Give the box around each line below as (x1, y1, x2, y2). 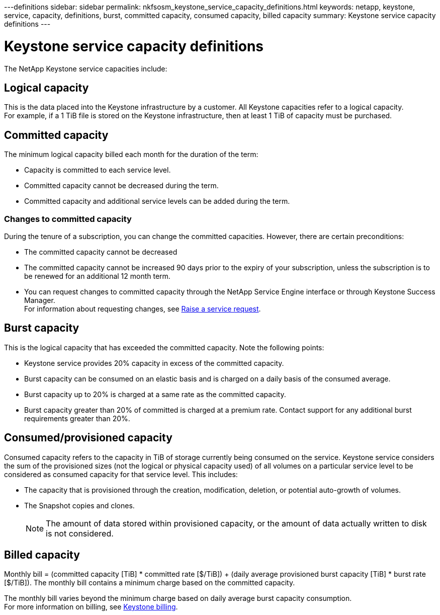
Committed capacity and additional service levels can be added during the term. (24, 197, 290, 206)
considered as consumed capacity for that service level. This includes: (4, 470, 238, 479)
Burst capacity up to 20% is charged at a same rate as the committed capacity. (24, 390, 286, 399)
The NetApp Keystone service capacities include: (4, 64, 167, 73)
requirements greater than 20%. (24, 414, 130, 423)
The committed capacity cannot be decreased (24, 247, 178, 256)
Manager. (24, 295, 55, 304)
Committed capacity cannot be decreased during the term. (24, 181, 219, 190)
